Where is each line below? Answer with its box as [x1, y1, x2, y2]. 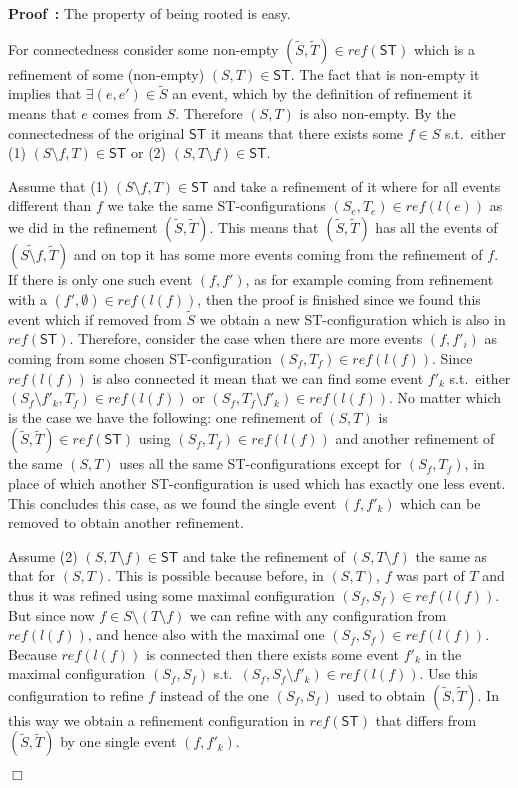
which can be [400, 492, 481, 513]
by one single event [60, 731, 177, 752]
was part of [396, 565, 465, 586]
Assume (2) [8, 545, 78, 566]
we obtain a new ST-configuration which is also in [199, 308, 506, 329]
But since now [8, 604, 95, 625]
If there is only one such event [8, 268, 193, 289]
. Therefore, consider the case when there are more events [69, 328, 423, 349]
